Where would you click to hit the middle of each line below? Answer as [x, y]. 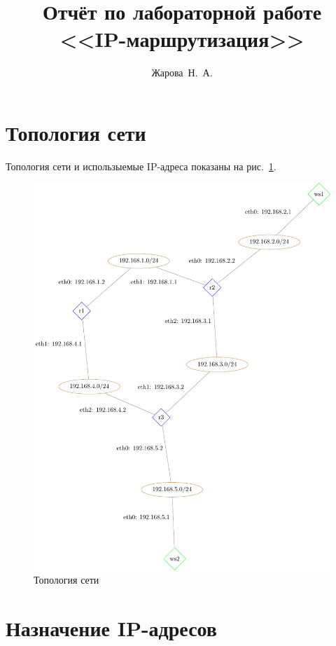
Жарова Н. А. [182, 73]
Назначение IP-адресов [111, 628]
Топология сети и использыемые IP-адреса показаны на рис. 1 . [141, 166]
